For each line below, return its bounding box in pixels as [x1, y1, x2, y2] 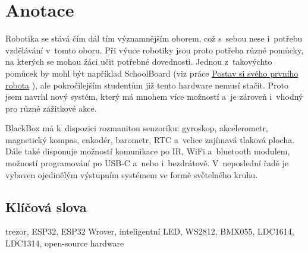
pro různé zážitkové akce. [5, 102, 97, 114]
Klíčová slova [5, 197, 87, 216]
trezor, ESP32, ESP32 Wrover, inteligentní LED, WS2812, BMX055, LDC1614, [5, 225, 294, 238]
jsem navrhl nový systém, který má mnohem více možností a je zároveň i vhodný [5, 90, 303, 103]
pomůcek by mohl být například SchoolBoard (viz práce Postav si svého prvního [5, 67, 298, 79]
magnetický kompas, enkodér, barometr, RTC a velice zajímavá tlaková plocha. [5, 133, 295, 146]
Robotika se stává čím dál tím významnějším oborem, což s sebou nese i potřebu [5, 32, 303, 45]
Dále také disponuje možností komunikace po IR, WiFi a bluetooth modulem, [5, 145, 290, 157]
